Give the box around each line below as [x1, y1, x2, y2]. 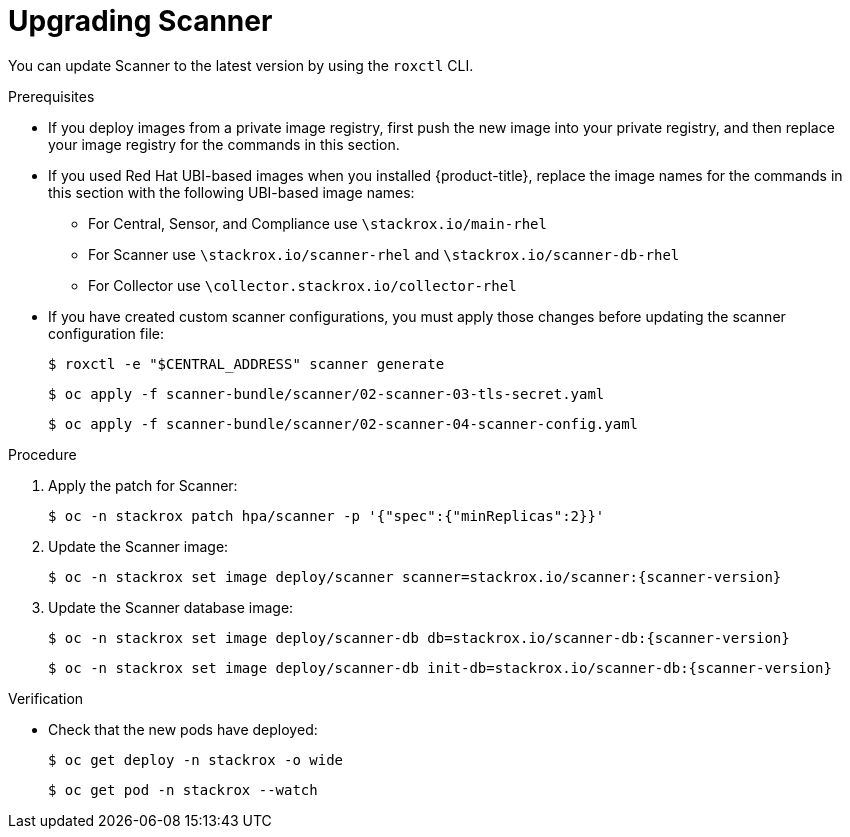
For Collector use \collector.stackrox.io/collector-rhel [88, 276, 517, 294]
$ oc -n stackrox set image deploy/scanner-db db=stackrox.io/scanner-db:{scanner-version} [48, 629, 790, 646]
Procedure [8, 445, 77, 463]
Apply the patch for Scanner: [48, 476, 238, 494]
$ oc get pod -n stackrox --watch [48, 781, 318, 798]
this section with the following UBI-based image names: [48, 183, 415, 201]
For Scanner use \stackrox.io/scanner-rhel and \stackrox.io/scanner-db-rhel [88, 245, 680, 263]
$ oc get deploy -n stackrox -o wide [48, 751, 344, 768]
